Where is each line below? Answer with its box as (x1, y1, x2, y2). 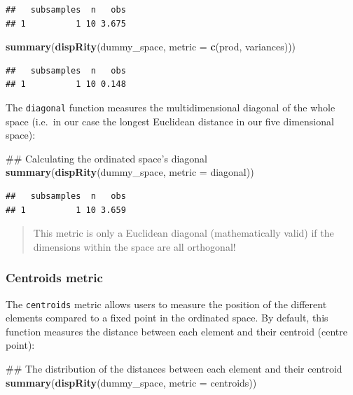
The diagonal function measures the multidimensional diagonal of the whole (6, 99, 335, 114)
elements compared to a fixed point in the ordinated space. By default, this (6, 310, 328, 325)
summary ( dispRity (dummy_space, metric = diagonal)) (6, 165, 254, 179)
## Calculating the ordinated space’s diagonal (6, 151, 207, 165)
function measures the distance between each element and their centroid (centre (6, 324, 347, 338)
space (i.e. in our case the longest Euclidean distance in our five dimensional (6, 113, 334, 128)
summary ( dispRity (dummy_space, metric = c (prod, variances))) (6, 39, 296, 54)
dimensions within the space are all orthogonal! (33, 239, 236, 254)
